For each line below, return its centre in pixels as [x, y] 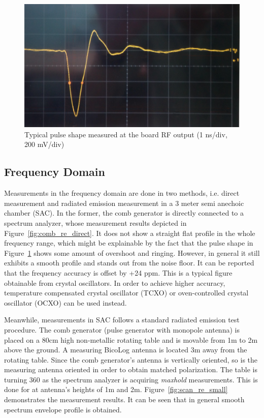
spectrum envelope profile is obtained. [63, 409]
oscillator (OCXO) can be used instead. [65, 302]
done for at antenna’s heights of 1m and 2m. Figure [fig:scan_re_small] [116, 389]
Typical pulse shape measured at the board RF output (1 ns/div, [126, 134]
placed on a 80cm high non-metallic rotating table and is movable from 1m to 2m [131, 339]
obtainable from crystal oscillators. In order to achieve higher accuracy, [115, 282]
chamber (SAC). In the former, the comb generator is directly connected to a [124, 213]
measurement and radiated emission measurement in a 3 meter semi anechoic [124, 203]
